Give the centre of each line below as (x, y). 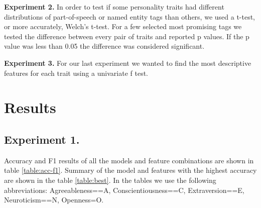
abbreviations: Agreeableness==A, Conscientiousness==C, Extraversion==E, (124, 190)
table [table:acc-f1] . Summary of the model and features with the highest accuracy (130, 170)
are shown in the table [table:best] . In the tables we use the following (110, 180)
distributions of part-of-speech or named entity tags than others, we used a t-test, (130, 16)
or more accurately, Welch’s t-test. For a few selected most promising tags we (123, 26)
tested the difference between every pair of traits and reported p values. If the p (127, 36)
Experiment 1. (42, 139)
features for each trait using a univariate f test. (76, 73)
